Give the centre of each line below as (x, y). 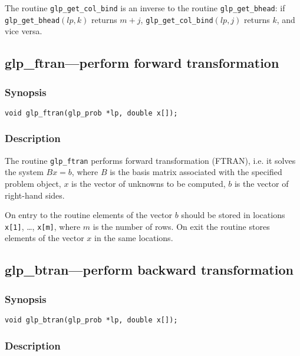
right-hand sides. (35, 195)
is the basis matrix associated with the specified (196, 172)
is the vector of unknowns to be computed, (149, 184)
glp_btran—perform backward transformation (149, 270)
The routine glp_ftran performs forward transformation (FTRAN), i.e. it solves (150, 160)
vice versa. (24, 31)
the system (24, 172)
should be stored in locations (233, 215)
